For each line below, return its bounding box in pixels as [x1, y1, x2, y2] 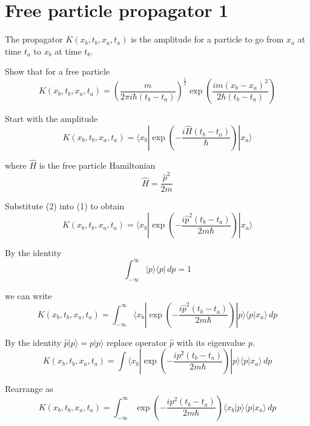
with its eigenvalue [176, 336, 246, 348]
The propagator [5, 33, 63, 46]
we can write [5, 289, 52, 302]
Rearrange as [5, 382, 53, 395]
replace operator [107, 336, 167, 348]
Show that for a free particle [5, 65, 110, 78]
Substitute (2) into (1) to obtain [5, 200, 125, 212]
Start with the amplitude [5, 112, 98, 125]
